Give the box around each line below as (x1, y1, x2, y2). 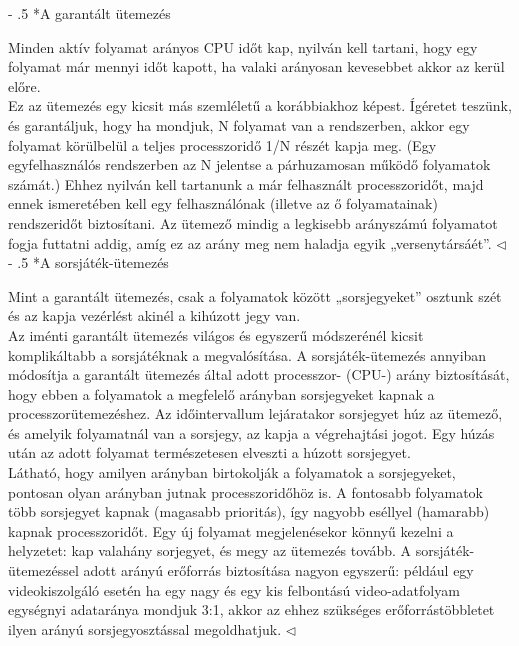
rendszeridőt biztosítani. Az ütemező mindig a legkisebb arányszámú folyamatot (8, 212, 498, 233)
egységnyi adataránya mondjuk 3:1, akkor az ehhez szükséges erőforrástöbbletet (8, 599, 495, 620)
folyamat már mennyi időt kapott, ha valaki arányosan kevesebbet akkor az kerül (8, 56, 505, 77)
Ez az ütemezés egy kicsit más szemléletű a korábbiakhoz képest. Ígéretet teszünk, (8, 95, 512, 116)
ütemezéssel (8, 560, 79, 581)
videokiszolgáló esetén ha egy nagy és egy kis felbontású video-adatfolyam (8, 579, 460, 600)
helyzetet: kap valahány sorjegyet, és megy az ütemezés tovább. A (8, 540, 412, 561)
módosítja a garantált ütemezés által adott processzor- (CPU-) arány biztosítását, (8, 364, 510, 385)
